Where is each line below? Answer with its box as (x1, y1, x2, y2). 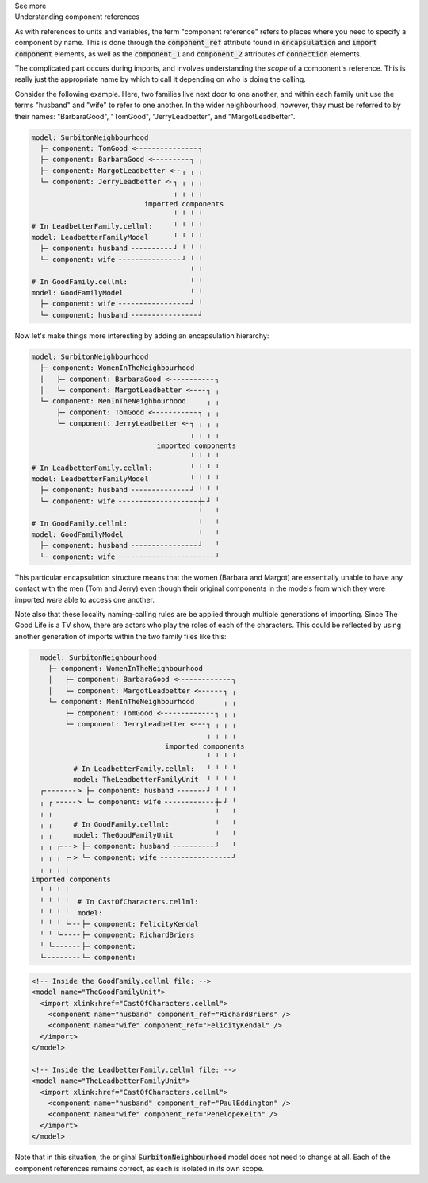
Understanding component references (14, 12, 140, 21)
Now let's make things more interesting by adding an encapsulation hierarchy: (14, 330, 269, 341)
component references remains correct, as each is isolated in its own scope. (14, 1163, 265, 1173)
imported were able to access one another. (14, 595, 155, 604)
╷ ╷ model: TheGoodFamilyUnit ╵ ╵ (40, 830, 237, 839)
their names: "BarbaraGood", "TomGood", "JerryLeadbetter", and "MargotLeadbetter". (14, 111, 296, 121)
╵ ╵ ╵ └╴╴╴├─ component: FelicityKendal (40, 919, 199, 929)
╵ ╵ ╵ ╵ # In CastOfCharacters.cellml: (40, 897, 199, 907)
